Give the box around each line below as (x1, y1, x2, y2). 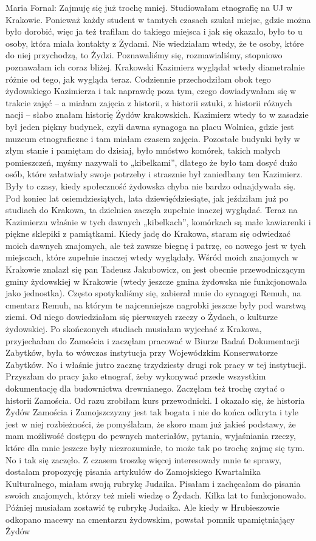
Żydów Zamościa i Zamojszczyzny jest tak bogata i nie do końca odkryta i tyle (5, 406, 299, 418)
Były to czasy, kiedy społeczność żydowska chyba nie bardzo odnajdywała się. (5, 179, 296, 192)
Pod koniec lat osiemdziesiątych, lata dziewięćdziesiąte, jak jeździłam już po (5, 191, 289, 204)
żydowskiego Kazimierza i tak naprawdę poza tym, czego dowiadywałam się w (5, 84, 297, 97)
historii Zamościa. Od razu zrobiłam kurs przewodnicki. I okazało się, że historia (5, 393, 305, 406)
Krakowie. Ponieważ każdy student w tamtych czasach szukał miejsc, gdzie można (5, 13, 311, 26)
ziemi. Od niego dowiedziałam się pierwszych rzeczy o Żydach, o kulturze (5, 310, 278, 323)
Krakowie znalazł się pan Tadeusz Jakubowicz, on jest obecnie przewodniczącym (5, 263, 305, 276)
